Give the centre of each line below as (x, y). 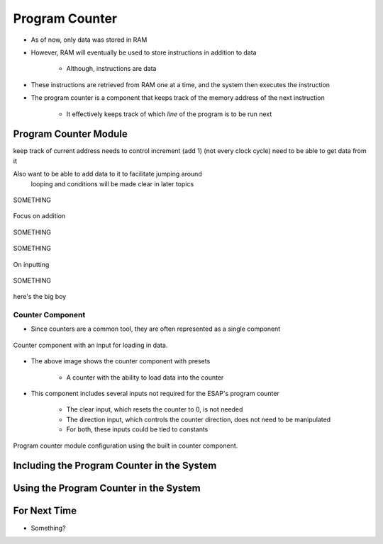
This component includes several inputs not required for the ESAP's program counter (155, 394)
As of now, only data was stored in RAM (89, 40)
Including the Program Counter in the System (115, 466)
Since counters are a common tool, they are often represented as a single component (156, 329)
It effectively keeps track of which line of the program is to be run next (169, 114)
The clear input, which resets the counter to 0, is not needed (155, 409)
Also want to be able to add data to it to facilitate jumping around (107, 174)
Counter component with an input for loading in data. (90, 345)
